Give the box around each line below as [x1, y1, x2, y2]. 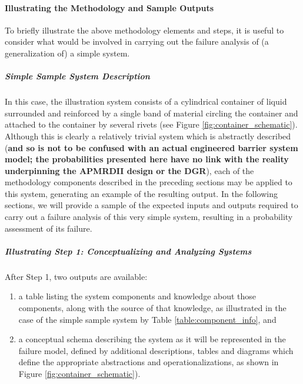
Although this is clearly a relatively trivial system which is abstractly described [5, 129, 291, 142]
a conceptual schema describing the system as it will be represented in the [18, 333, 286, 345]
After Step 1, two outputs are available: [5, 270, 148, 282]
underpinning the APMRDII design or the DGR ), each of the [5, 164, 254, 176]
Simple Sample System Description [5, 70, 150, 82]
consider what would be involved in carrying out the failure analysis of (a [5, 35, 269, 48]
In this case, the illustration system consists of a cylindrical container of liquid [5, 95, 287, 108]
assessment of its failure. [5, 222, 92, 234]
